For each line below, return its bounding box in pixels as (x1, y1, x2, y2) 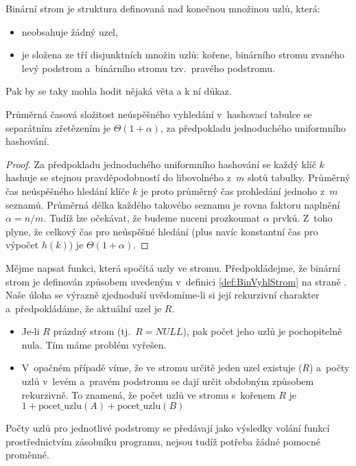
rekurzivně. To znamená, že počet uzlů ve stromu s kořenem (21, 387, 276, 401)
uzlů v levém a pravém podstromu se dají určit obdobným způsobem (21, 374, 314, 388)
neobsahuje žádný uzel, (21, 24, 118, 38)
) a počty (309, 360, 350, 375)
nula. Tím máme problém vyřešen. (21, 337, 167, 351)
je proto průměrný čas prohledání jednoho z (141, 183, 325, 198)
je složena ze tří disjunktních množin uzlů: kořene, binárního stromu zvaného (21, 47, 344, 62)
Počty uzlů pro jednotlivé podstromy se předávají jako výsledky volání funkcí (5, 421, 330, 435)
